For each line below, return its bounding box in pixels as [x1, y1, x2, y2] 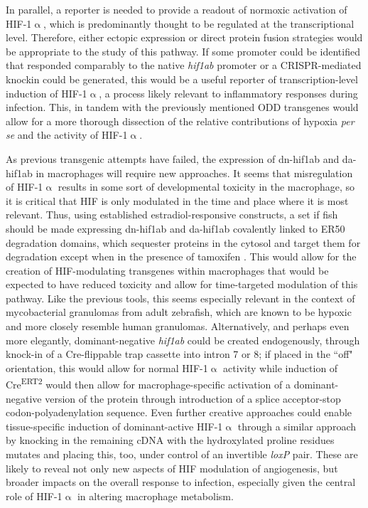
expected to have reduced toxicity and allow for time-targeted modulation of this [6, 277, 358, 292]
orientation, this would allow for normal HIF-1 [6, 360, 208, 375]
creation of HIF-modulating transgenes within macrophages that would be [6, 263, 329, 277]
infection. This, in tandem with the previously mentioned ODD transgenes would [6, 100, 359, 115]
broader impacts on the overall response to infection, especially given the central [6, 475, 356, 490]
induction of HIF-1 [6, 85, 87, 100]
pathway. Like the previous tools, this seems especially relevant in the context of [6, 290, 355, 305]
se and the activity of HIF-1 [6, 127, 128, 142]
